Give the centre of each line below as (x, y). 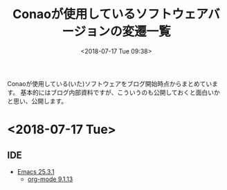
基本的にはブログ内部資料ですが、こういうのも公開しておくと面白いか (120, 92)
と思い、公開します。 (37, 101)
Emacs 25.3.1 (36, 171)
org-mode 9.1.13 (50, 179)
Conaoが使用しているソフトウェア (110, 14)
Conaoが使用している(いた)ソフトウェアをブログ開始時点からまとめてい (110, 83)
